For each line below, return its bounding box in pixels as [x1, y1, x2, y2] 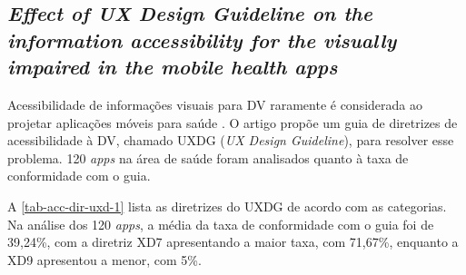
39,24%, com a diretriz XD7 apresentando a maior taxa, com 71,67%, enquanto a [7, 232, 459, 251]
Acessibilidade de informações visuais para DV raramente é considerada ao [7, 94, 422, 113]
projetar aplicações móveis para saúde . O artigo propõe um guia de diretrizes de [7, 113, 458, 132]
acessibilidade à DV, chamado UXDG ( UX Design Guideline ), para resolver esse [7, 131, 454, 150]
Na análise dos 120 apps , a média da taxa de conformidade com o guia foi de [7, 214, 434, 233]
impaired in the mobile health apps [7, 53, 338, 81]
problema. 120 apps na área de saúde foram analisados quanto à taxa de [7, 148, 409, 167]
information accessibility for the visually [7, 25, 397, 54]
